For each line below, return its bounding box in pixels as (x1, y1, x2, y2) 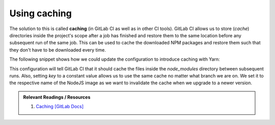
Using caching (9, 8, 72, 19)
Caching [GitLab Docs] (36, 104, 84, 110)
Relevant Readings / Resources (23, 94, 91, 100)
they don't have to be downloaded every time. (9, 46, 106, 53)
